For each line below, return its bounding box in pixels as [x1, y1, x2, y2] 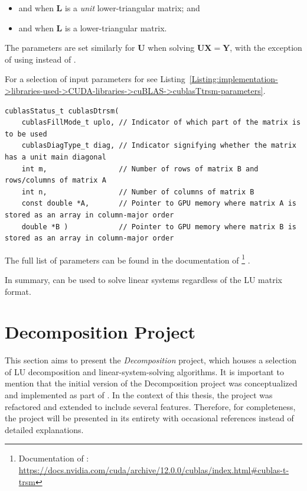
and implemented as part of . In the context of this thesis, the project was [5, 389, 273, 401]
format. [5, 285, 31, 297]
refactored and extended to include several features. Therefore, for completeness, [5, 400, 296, 412]
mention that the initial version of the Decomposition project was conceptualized [5, 377, 298, 389]
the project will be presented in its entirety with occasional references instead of [5, 412, 294, 424]
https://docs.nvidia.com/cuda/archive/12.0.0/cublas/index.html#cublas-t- [18, 464, 289, 476]
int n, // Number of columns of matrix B [21, 187, 254, 196]
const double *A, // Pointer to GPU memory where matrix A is [21, 199, 296, 208]
